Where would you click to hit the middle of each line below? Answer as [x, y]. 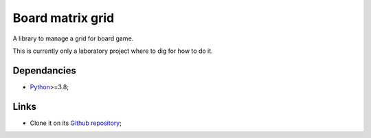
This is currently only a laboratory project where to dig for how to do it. [113, 51]
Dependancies [45, 70]
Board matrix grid [64, 18]
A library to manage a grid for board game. [73, 38]
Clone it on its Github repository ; [76, 123]
